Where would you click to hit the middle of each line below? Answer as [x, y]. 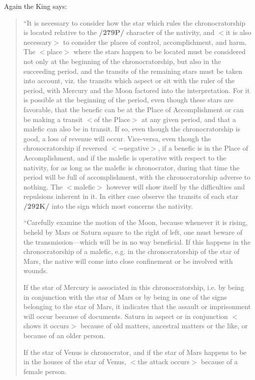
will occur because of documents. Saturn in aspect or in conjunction [126, 316]
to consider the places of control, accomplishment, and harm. [155, 42]
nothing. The [43, 186]
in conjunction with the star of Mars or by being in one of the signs [125, 297]
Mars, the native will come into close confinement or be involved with [128, 261]
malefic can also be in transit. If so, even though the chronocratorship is [132, 129]
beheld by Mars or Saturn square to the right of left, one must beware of [133, 232]
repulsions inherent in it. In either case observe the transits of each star [131, 196]
